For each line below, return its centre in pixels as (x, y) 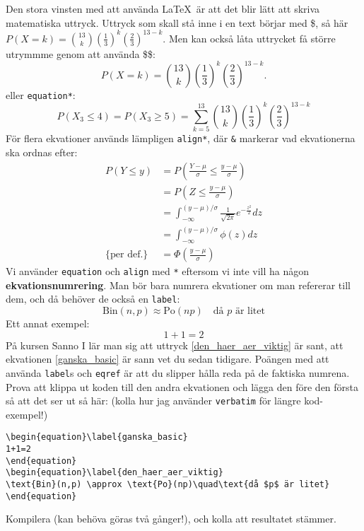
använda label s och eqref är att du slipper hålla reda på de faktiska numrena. (178, 372)
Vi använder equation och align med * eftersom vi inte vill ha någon (158, 271)
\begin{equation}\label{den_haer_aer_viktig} (115, 473)
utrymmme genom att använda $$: (81, 53)
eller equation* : (41, 94)
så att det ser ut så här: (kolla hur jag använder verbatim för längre (153, 401)
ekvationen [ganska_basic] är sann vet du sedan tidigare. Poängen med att (168, 359)
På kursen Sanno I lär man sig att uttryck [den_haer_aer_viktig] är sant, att (175, 345)
